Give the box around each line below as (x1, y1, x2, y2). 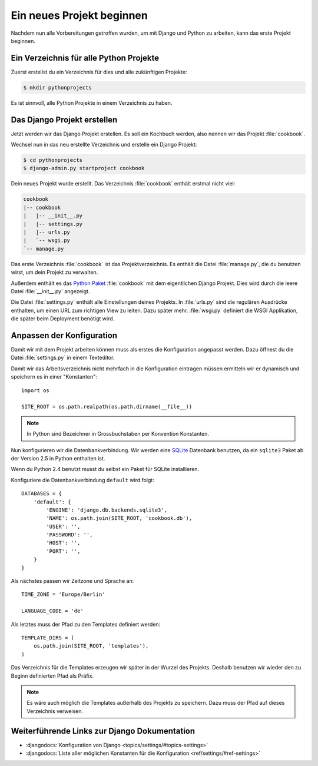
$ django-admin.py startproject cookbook (23, 165, 145, 172)
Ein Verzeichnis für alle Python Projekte (11, 53, 159, 63)
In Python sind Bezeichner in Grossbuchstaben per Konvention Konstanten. (26, 430, 209, 437)
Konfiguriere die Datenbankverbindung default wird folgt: (11, 476, 154, 483)
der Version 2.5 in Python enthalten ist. (11, 455, 105, 462)
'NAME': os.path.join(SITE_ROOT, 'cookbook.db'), (46, 515, 193, 522)
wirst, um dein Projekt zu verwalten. (11, 268, 98, 276)
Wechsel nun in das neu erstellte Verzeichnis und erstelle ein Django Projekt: (11, 141, 197, 148)
